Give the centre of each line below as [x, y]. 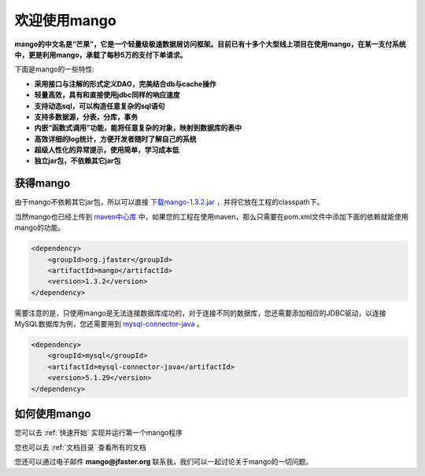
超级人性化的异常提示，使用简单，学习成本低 [107, 150]
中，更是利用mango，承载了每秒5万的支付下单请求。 [101, 54]
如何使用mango [53, 414]
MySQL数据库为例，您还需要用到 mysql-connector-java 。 [109, 324]
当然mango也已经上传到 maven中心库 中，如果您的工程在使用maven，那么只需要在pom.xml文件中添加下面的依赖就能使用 [211, 216]
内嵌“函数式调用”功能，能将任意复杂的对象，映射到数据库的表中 [138, 128]
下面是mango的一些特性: [54, 69]
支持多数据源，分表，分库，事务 [86, 116]
